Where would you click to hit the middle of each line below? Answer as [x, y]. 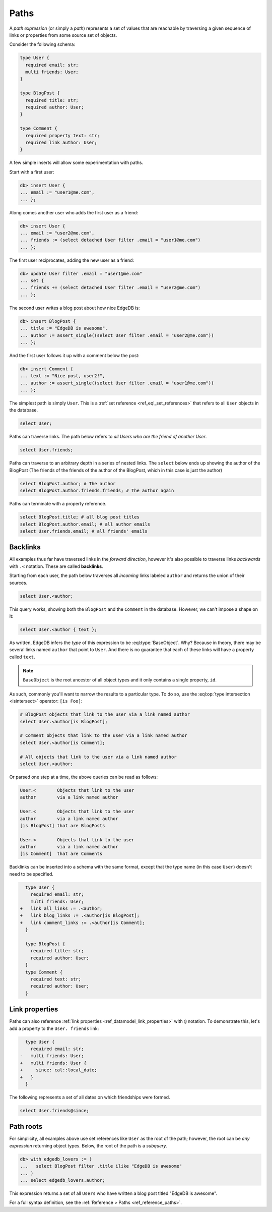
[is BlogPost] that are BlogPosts [62, 825]
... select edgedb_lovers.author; [62, 1180]
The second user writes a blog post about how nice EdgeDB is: [75, 308]
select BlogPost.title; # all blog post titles [80, 517]
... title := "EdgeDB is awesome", [64, 328]
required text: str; [56, 979]
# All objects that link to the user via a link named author [98, 757]
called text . [22, 657]
